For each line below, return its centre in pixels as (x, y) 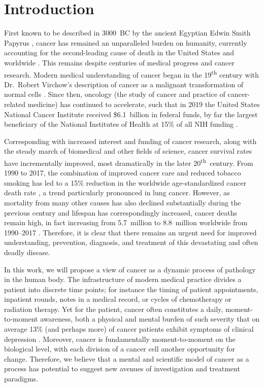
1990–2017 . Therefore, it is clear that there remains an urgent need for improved (130, 232)
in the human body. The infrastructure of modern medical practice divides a (123, 279)
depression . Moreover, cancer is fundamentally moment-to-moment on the (120, 339)
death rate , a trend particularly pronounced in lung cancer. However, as (117, 192)
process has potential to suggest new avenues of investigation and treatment (122, 368)
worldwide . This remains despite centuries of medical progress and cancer (119, 62)
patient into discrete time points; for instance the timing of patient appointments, (131, 289)
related (15, 104)
